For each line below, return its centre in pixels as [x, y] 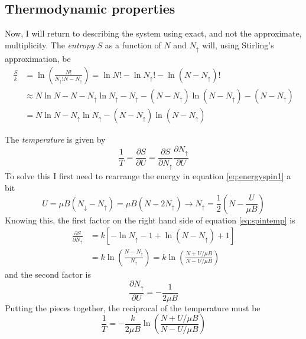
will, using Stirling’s [238, 45]
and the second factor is [48, 274]
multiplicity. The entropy [50, 45]
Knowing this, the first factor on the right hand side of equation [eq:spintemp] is [150, 220]
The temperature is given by [55, 139]
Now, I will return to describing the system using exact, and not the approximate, [153, 33]
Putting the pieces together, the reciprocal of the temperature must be [133, 307]
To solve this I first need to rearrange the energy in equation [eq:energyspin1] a [148, 176]
